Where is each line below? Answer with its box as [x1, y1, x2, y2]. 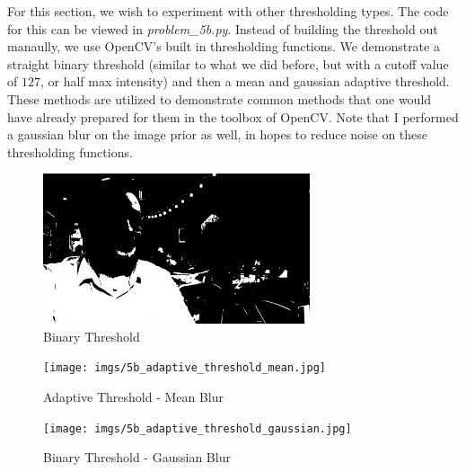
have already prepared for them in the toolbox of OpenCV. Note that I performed [7, 107, 459, 126]
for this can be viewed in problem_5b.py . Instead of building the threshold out [7, 19, 438, 38]
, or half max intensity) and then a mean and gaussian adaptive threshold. [40, 72, 450, 91]
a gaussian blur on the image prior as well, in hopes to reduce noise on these [7, 125, 428, 144]
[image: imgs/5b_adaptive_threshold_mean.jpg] [43, 361, 326, 375]
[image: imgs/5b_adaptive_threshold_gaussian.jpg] [43, 422, 352, 435]
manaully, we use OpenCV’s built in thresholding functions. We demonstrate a [7, 37, 440, 56]
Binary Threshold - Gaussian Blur [43, 448, 231, 467]
